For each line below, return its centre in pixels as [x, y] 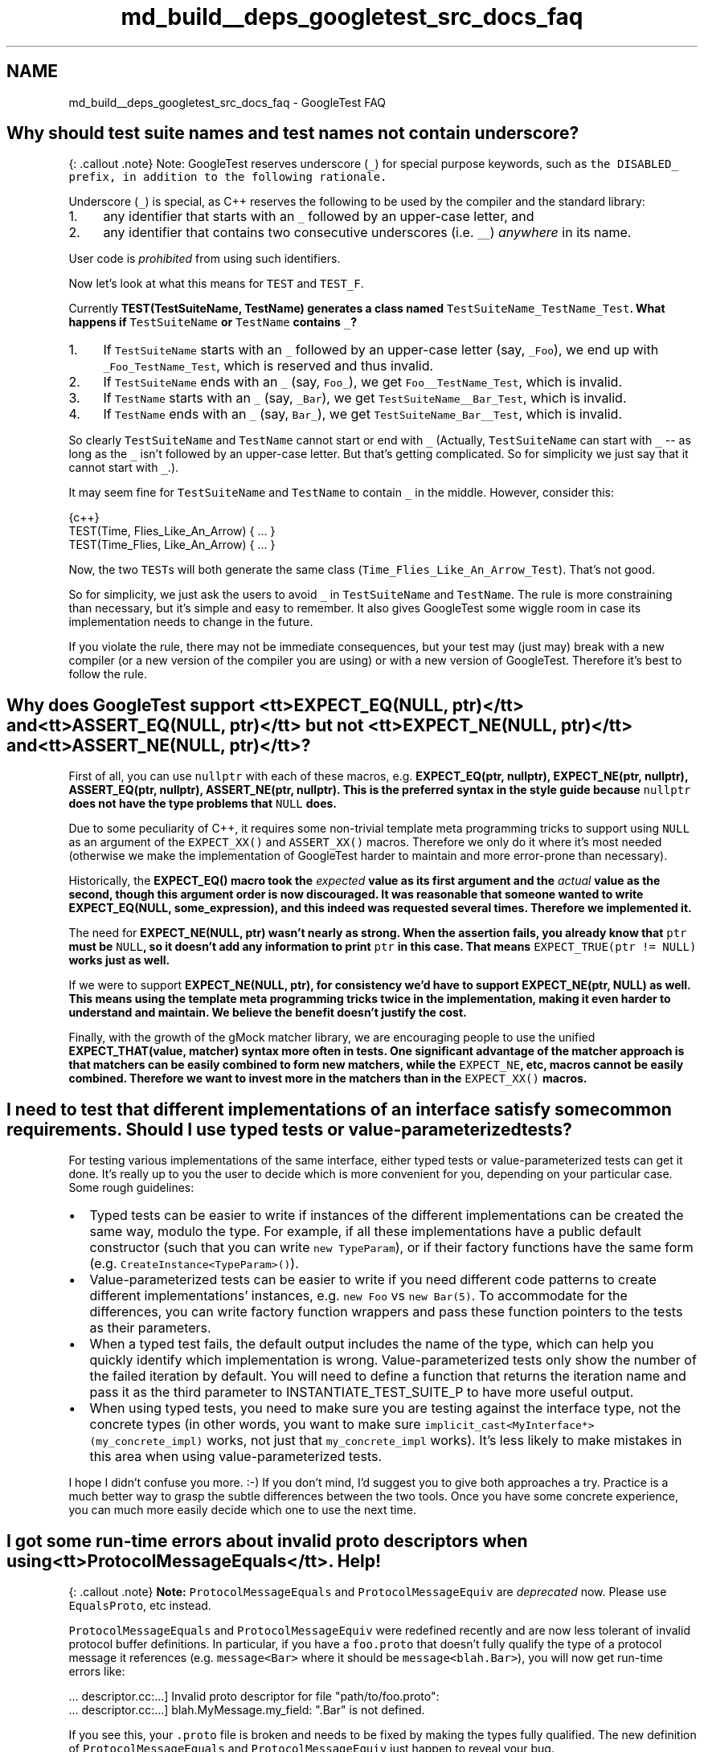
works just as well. [119, 960]
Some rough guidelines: [131, 1188]
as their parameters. [150, 1328]
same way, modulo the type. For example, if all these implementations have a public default [366, 1232]
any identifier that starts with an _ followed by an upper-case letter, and [319, 217]
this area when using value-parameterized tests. [236, 1457]
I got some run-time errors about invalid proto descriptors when [267, 1541]
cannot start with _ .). [124, 468]
